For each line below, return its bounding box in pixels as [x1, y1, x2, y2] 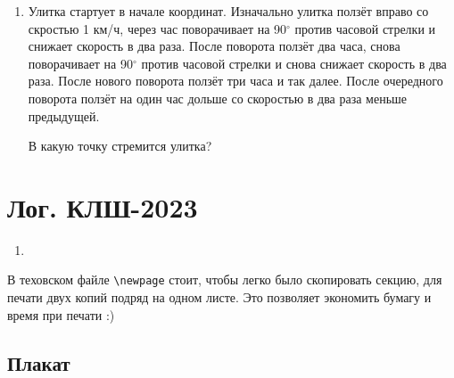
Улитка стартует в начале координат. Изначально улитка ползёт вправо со [28, 2, 429, 20]
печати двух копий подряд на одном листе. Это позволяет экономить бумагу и [7, 288, 432, 307]
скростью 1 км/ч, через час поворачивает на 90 [28, 19, 287, 37]
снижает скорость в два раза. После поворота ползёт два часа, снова [28, 37, 400, 55]
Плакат [7, 349, 70, 376]
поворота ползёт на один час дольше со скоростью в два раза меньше [28, 88, 408, 107]
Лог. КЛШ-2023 [7, 188, 198, 225]
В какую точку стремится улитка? [28, 136, 212, 155]
